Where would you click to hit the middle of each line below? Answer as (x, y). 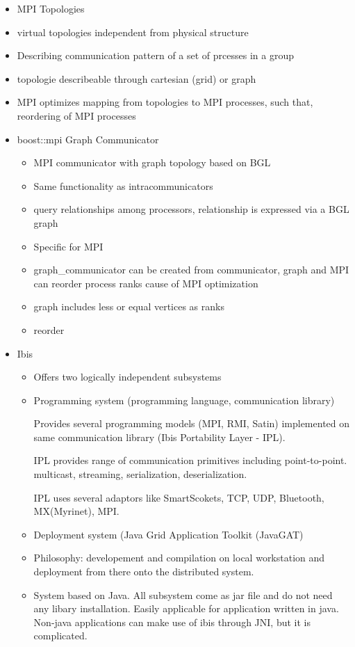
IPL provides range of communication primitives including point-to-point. (190, 460)
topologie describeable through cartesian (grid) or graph (137, 78)
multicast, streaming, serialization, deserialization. (140, 474)
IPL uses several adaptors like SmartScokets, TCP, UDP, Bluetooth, (179, 497)
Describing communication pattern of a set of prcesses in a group (155, 55)
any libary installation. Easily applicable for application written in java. (186, 608)
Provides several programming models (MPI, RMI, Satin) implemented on (192, 423)
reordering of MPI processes (76, 115)
